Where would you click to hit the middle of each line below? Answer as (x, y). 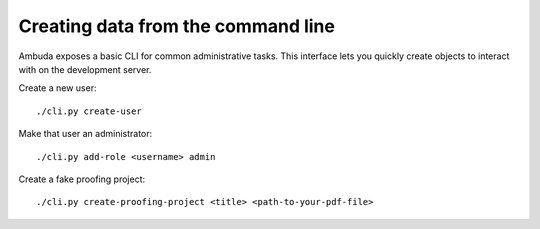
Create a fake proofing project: (81, 179)
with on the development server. (85, 69)
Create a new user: (57, 88)
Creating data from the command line (176, 26)
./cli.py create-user (89, 111)
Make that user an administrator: (85, 134)
